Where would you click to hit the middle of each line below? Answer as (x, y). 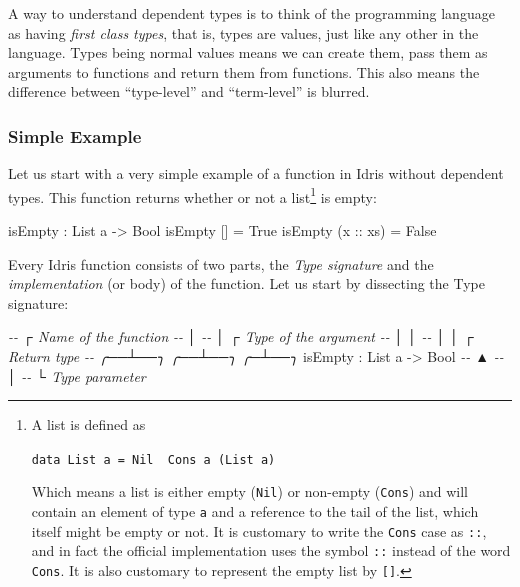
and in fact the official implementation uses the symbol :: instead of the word (271, 550)
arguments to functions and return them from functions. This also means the (244, 71)
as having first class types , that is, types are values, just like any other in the (243, 32)
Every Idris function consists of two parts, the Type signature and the (221, 263)
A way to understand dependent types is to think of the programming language (251, 13)
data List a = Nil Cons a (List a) (153, 459)
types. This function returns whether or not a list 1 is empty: (192, 195)
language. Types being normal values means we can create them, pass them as (248, 52)
